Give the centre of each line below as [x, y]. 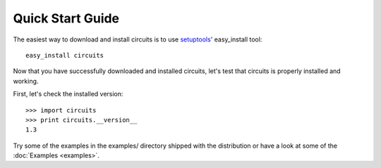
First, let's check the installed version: [68, 94]
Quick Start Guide [66, 18]
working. [26, 81]
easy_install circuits [65, 55]
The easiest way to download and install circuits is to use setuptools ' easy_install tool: [138, 39]
